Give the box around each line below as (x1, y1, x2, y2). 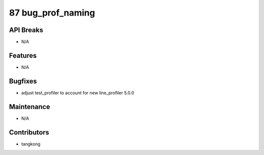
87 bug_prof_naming (9, 7, 95, 18)
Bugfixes (9, 77, 37, 85)
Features (9, 51, 37, 59)
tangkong (21, 141, 41, 147)
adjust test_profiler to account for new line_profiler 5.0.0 (21, 90, 134, 96)
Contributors (9, 128, 49, 136)
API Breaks (9, 26, 44, 34)
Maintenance (9, 102, 50, 111)
